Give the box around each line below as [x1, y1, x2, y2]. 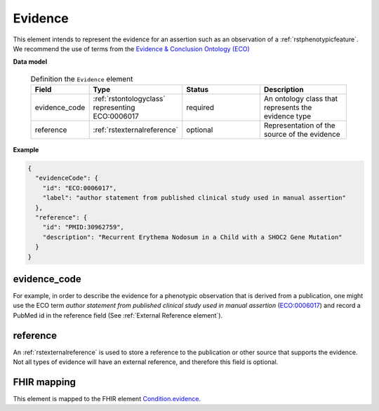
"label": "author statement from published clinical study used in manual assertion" [42, 194, 347, 202]
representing [93, 102, 135, 112]
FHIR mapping [13, 376, 77, 388]
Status [186, 85, 209, 95]
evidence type [263, 112, 312, 121]
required [186, 102, 214, 112]
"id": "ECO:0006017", [42, 184, 117, 192]
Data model [13, 58, 48, 66]
